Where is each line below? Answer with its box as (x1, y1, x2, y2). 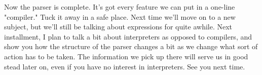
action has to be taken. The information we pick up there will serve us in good (4, 51, 248, 61)
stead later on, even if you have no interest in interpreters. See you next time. (4, 61, 245, 71)
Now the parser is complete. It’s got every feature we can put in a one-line (4, 2, 235, 12)
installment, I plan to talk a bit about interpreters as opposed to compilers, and (4, 31, 252, 42)
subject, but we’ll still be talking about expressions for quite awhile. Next (4, 21, 233, 32)
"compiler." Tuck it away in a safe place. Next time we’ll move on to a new (4, 11, 236, 22)
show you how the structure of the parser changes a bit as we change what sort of (4, 41, 258, 52)
